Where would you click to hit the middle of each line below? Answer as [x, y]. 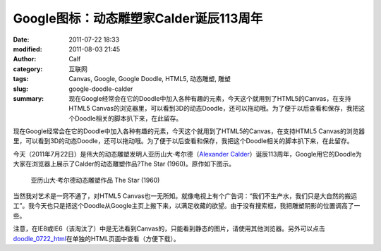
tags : [21, 79]
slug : [20, 89]
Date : [21, 39]
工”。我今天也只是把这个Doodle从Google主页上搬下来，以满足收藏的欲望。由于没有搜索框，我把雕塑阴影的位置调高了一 [187, 206]
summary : [29, 98]
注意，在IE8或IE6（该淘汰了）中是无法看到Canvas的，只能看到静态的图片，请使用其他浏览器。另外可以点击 [169, 228]
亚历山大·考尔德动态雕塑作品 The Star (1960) [95, 180]
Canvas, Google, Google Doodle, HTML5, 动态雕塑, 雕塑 [150, 79]
